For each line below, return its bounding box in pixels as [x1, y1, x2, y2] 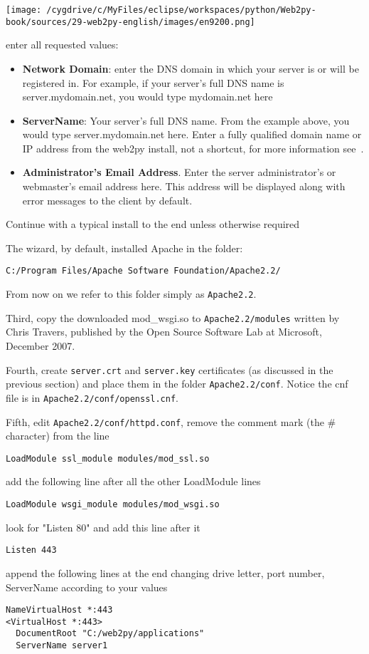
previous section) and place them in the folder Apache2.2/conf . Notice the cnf [6, 376, 348, 391]
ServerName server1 [16, 640, 108, 651]
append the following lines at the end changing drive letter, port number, [6, 565, 325, 580]
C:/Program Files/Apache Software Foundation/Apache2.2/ [6, 266, 281, 276]
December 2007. [6, 338, 75, 353]
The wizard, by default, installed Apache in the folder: [6, 240, 243, 255]
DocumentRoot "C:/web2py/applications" [16, 628, 205, 639]
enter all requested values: [6, 37, 119, 52]
